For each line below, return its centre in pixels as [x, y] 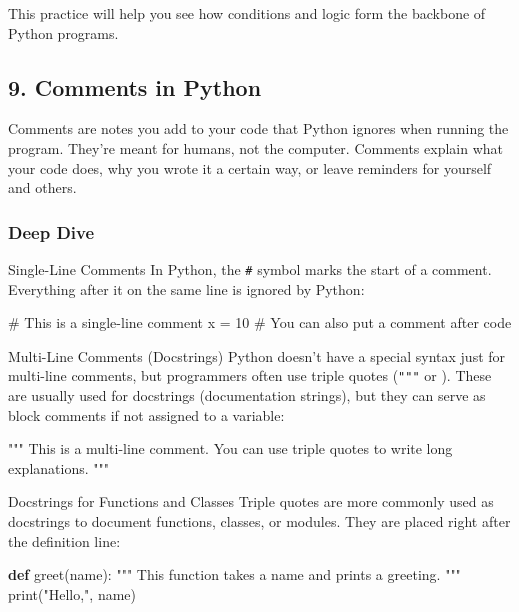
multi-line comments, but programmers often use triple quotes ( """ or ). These [250, 375]
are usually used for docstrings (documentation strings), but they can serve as [247, 395]
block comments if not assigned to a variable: [146, 414]
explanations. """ [58, 467]
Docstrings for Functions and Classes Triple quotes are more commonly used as [251, 501]
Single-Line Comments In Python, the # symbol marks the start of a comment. [250, 268]
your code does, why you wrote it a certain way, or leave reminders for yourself [250, 167]
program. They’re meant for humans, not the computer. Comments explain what [256, 147]
